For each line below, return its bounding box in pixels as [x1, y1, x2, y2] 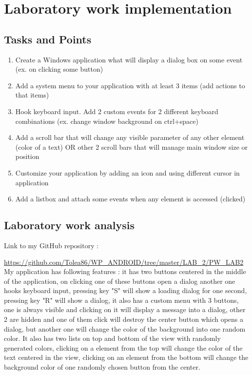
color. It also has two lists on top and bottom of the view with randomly [4, 333, 221, 343]
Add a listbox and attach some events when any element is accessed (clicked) [15, 194, 246, 204]
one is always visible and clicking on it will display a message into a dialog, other [4, 304, 246, 315]
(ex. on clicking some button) [15, 64, 103, 74]
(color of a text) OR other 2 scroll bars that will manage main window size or [15, 141, 248, 152]
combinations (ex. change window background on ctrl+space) [15, 116, 198, 126]
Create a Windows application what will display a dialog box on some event [15, 54, 243, 64]
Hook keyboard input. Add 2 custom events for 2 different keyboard [15, 106, 218, 116]
